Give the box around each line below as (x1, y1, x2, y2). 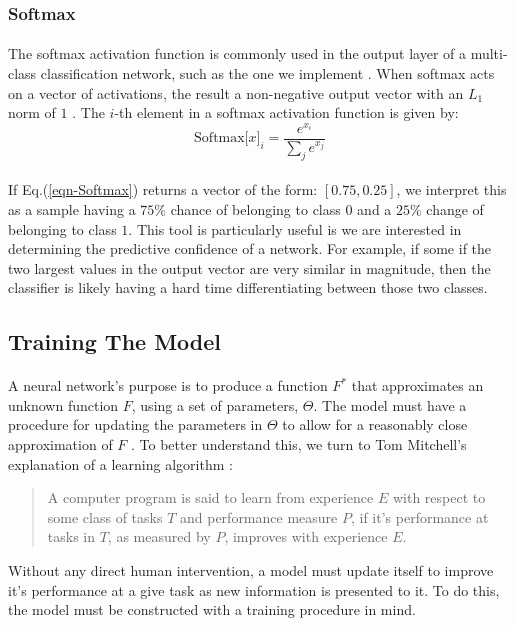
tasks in (47, 526, 96, 547)
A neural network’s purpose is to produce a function (8, 375, 328, 396)
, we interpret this (396, 179, 507, 200)
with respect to (392, 487, 486, 508)
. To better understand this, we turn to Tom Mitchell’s (131, 434, 467, 455)
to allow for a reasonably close (282, 414, 468, 435)
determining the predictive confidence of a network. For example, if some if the (8, 238, 492, 259)
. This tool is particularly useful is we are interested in (128, 218, 462, 239)
